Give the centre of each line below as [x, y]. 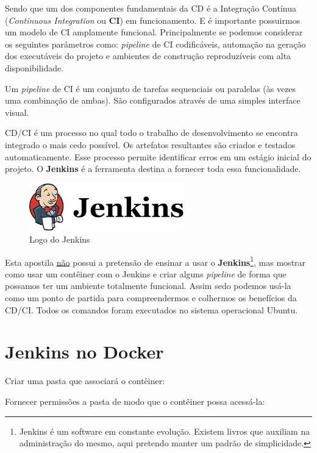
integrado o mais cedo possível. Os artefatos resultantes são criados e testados [150, 144]
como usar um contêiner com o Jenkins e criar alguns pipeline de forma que [146, 273]
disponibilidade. [34, 67]
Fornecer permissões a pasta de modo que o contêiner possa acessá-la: [135, 401]
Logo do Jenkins [60, 239]
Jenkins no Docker [84, 351]
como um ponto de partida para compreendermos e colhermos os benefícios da [151, 298]
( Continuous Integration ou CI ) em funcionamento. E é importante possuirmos [153, 20]
